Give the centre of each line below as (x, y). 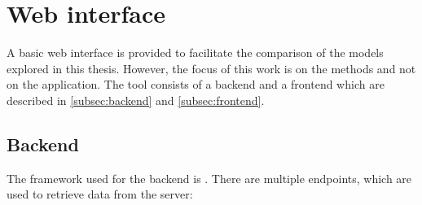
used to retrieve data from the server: (100, 194)
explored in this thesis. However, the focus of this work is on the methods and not (211, 68)
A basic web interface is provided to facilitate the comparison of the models (195, 52)
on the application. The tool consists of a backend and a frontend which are (196, 84)
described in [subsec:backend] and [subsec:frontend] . (136, 100)
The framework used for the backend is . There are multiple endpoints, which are (209, 178)
